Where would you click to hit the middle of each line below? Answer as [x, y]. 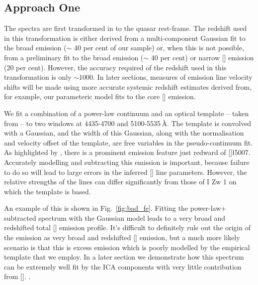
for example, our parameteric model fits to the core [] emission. [100, 96]
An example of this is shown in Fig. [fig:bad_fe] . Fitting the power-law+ [115, 208]
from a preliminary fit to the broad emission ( [74, 57]
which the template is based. [47, 191]
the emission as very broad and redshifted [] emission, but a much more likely [122, 237]
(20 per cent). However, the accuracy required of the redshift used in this [115, 67]
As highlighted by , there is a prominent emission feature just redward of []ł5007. [127, 152]
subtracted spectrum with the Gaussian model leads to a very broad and [115, 217]
